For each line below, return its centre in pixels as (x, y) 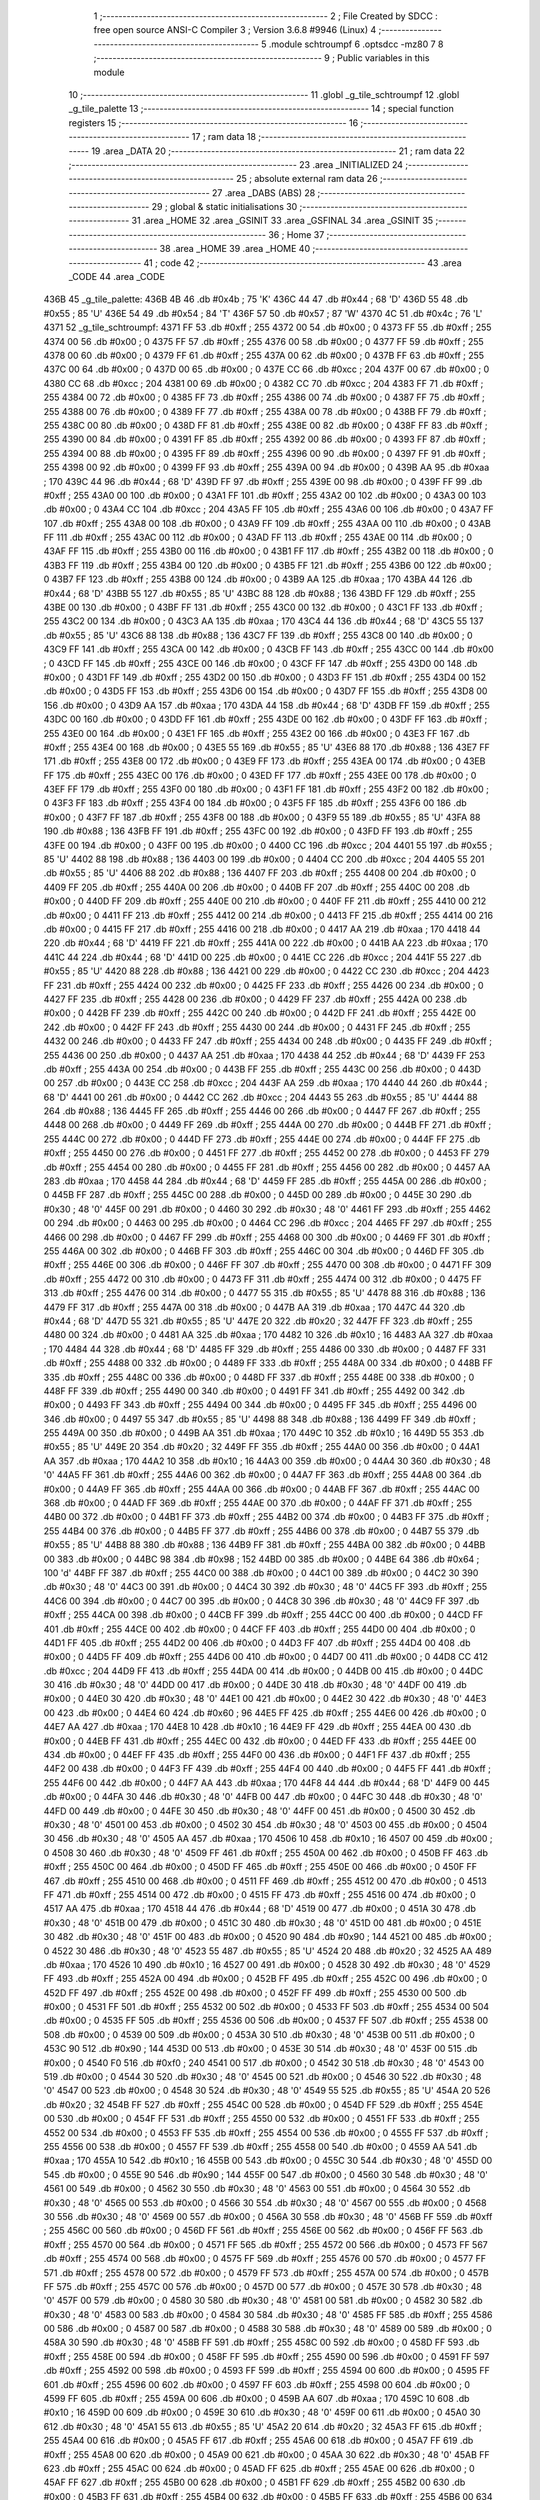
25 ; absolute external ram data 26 (307, 179)
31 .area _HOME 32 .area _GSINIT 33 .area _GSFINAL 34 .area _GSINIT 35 (282, 221)
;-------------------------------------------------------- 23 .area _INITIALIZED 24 (236, 164)
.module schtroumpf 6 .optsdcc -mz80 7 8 (356, 44)
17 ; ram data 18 (224, 137)
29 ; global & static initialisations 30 (224, 207)
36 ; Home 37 (296, 234)
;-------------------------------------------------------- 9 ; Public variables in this (261, 58)
